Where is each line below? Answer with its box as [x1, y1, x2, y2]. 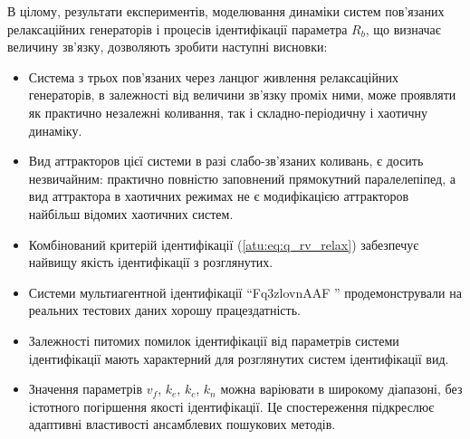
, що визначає [365, 19, 441, 38]
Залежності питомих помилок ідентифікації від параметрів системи [28, 330, 399, 349]
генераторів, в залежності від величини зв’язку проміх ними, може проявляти [28, 85, 456, 104]
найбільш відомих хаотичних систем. [28, 204, 234, 223]
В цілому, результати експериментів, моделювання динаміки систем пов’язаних [7, 2, 445, 20]
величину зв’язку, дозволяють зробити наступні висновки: [7, 37, 328, 56]
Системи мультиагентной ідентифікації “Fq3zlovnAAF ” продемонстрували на [28, 282, 462, 301]
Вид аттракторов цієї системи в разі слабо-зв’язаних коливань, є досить [28, 151, 424, 170]
